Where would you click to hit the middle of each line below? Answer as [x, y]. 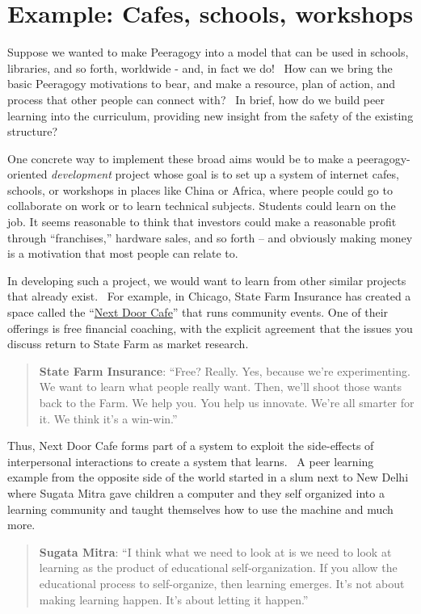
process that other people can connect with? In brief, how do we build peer [196, 99]
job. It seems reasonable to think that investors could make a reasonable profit [202, 222]
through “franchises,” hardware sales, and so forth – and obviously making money [210, 237]
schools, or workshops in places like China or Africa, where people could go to [200, 189]
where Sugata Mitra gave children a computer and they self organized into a [196, 492]
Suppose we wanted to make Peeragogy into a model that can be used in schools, [208, 52]
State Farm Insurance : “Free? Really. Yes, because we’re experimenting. [225, 370]
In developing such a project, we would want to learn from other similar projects [207, 280]
